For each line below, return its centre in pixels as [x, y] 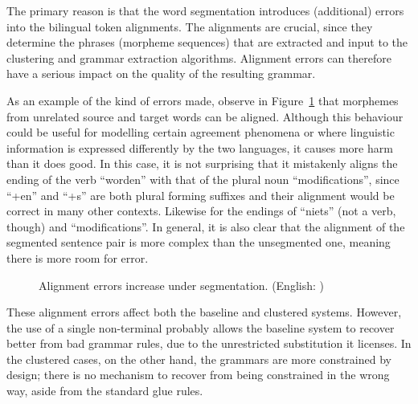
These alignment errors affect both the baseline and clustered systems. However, [204, 312]
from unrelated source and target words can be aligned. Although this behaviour [205, 116]
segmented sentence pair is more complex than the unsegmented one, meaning [199, 242]
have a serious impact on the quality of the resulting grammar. [161, 73]
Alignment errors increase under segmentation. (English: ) [181, 285]
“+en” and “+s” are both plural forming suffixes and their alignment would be [201, 195]
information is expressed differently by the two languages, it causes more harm [200, 147]
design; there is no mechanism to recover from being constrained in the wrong [198, 375]
